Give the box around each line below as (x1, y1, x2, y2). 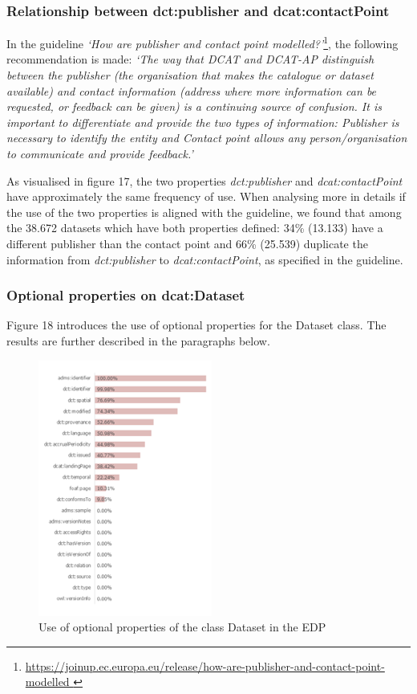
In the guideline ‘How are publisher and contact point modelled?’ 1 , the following (6, 33, 399, 51)
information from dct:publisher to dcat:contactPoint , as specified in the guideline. (6, 251, 403, 267)
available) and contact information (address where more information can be (6, 82, 377, 99)
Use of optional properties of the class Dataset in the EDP (38, 618, 326, 635)
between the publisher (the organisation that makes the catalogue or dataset (6, 67, 374, 84)
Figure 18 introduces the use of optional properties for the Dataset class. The (6, 316, 387, 333)
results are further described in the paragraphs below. (6, 333, 270, 349)
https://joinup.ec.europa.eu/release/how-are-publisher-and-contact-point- (25, 657, 385, 674)
